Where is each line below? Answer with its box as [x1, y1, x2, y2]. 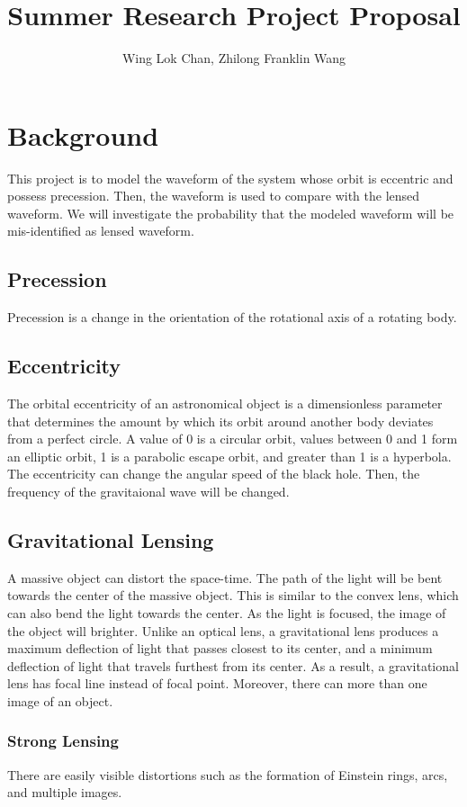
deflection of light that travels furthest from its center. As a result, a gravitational [7, 656, 459, 675]
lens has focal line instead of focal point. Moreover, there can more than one [7, 674, 427, 693]
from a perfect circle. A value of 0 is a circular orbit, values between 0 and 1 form [7, 429, 458, 448]
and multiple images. [7, 783, 122, 802]
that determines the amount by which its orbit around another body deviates [7, 411, 434, 430]
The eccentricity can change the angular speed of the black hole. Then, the [7, 464, 420, 483]
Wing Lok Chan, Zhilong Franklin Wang [121, 49, 346, 67]
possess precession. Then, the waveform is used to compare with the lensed [7, 186, 420, 205]
